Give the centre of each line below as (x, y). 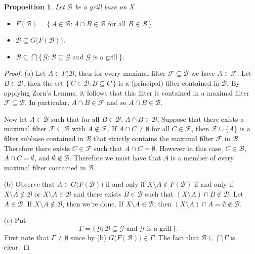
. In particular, (47, 102)
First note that (26, 237)
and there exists (97, 193)
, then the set (43, 82)
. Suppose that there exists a (200, 119)
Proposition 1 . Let (34, 6)
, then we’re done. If (93, 203)
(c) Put (15, 220)
